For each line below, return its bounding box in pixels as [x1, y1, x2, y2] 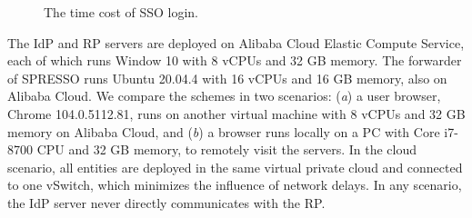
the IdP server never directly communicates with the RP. [7, 193, 326, 212]
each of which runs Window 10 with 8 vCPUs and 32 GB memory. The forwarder [7, 51, 462, 70]
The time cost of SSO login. [44, 3, 199, 21]
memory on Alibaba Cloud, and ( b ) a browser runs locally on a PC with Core [7, 122, 440, 141]
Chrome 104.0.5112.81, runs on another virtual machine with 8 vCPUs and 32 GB [7, 104, 466, 123]
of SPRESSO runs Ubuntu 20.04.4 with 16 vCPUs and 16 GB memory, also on [7, 68, 447, 87]
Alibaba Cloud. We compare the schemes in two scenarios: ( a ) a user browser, [7, 86, 441, 105]
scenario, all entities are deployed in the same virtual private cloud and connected [7, 157, 463, 176]
